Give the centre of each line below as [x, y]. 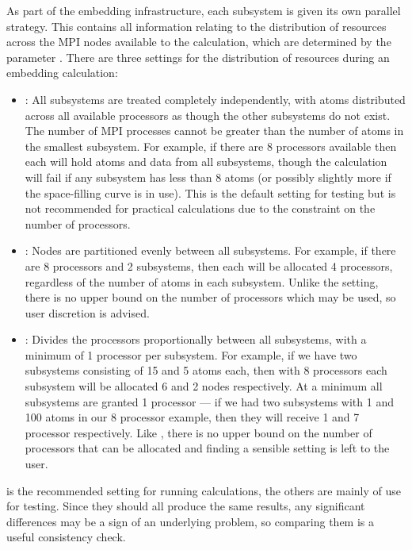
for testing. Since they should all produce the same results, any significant [186, 506]
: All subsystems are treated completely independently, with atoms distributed [215, 99]
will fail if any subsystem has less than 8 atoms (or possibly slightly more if [208, 177]
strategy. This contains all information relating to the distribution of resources [196, 26]
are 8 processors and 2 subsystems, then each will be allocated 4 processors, [209, 265]
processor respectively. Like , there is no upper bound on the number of [198, 432]
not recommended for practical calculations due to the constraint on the [200, 208]
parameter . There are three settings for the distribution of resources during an [198, 57]
